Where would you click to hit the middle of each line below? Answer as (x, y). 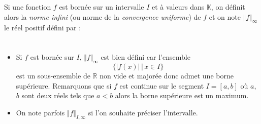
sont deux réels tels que (58, 95)
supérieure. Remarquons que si (64, 85)
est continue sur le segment (162, 85)
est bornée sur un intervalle (102, 7)
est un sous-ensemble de (53, 75)
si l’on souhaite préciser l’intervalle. (143, 112)
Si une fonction (28, 7)
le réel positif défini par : (43, 28)
